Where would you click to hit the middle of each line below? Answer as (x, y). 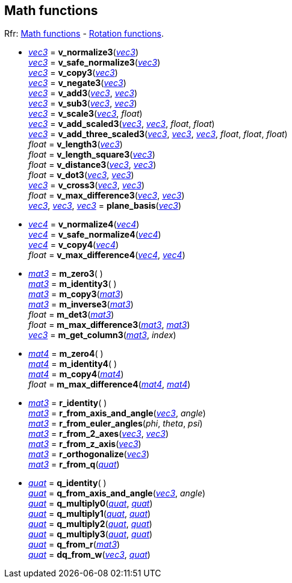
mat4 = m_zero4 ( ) (66, 354)
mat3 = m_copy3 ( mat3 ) (76, 294)
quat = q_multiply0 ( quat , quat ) (91, 504)
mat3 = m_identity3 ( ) (73, 284)
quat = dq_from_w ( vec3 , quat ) (89, 555)
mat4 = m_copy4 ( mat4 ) (76, 374)
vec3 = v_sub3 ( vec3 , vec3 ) (83, 103)
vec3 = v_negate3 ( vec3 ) (77, 83)
